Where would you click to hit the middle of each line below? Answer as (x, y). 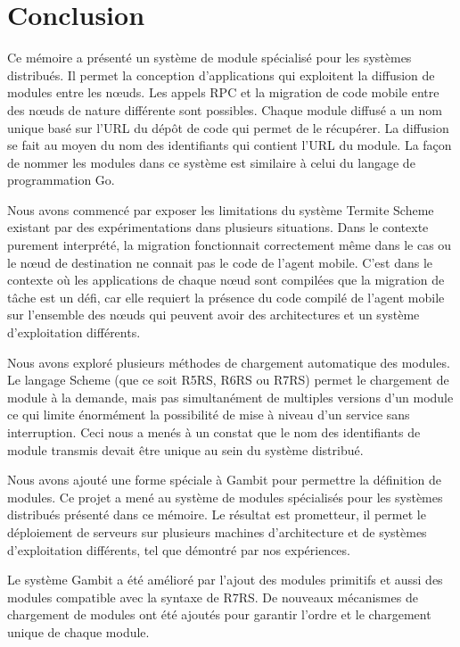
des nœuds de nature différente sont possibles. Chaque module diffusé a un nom (225, 109)
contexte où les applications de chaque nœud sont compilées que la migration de (226, 280)
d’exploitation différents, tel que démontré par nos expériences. (179, 549)
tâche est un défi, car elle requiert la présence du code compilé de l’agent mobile (226, 297)
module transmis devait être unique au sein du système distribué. (185, 449)
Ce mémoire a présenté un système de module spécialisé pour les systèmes (209, 58)
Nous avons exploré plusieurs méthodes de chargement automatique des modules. (229, 362)
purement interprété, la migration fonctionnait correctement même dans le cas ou (230, 245)
